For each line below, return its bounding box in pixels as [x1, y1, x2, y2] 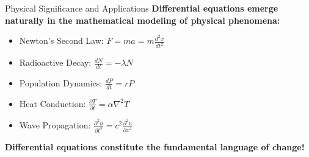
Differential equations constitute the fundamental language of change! [5, 141, 305, 153]
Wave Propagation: [19, 119, 91, 131]
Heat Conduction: [19, 97, 86, 110]
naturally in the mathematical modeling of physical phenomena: [5, 13, 280, 26]
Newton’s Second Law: [19, 34, 104, 47]
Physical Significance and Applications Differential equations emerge [5, 2, 278, 14]
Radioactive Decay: [19, 56, 92, 69]
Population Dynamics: [19, 76, 103, 89]
